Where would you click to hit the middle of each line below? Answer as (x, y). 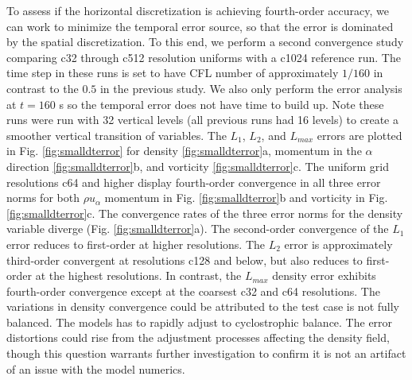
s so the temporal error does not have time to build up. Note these (222, 104)
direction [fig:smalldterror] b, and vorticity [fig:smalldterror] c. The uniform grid (198, 166)
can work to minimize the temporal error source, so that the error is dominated (200, 26)
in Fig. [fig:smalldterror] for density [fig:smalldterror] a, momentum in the (184, 151)
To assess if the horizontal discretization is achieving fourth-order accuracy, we (198, 10)
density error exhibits (324, 275)
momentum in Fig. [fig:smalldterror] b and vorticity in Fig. (246, 198)
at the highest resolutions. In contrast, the (138, 275)
